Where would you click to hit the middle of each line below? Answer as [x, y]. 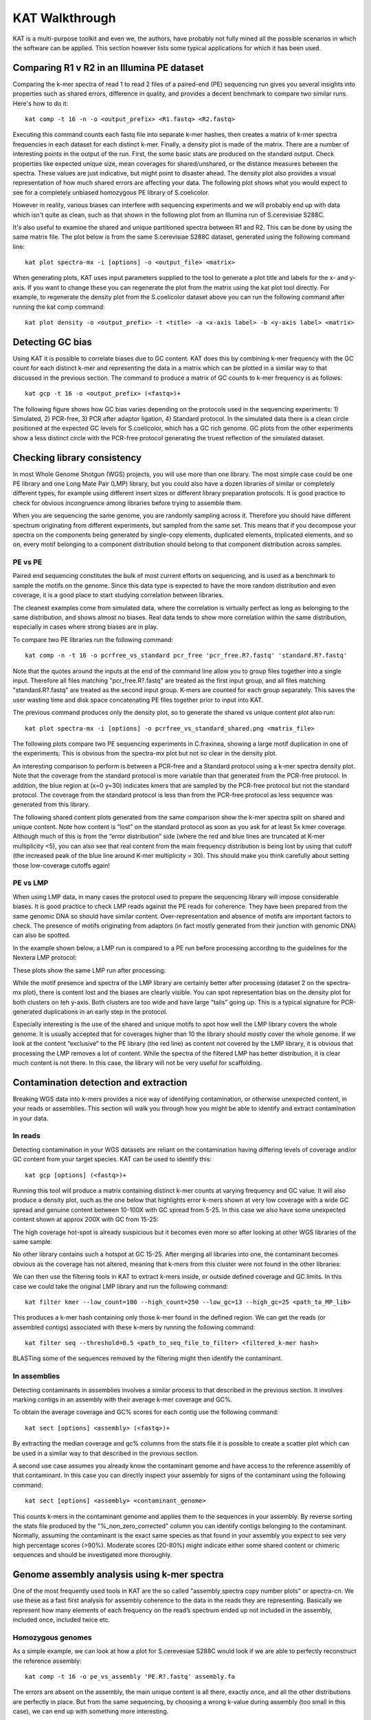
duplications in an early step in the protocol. [105, 1012]
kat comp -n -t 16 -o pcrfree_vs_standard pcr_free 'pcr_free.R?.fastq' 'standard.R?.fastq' [186, 656]
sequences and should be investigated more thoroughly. [92, 1555]
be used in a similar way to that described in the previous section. [105, 1453]
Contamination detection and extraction [100, 1083]
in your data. [31, 1118]
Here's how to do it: [41, 103]
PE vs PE [27, 562]
